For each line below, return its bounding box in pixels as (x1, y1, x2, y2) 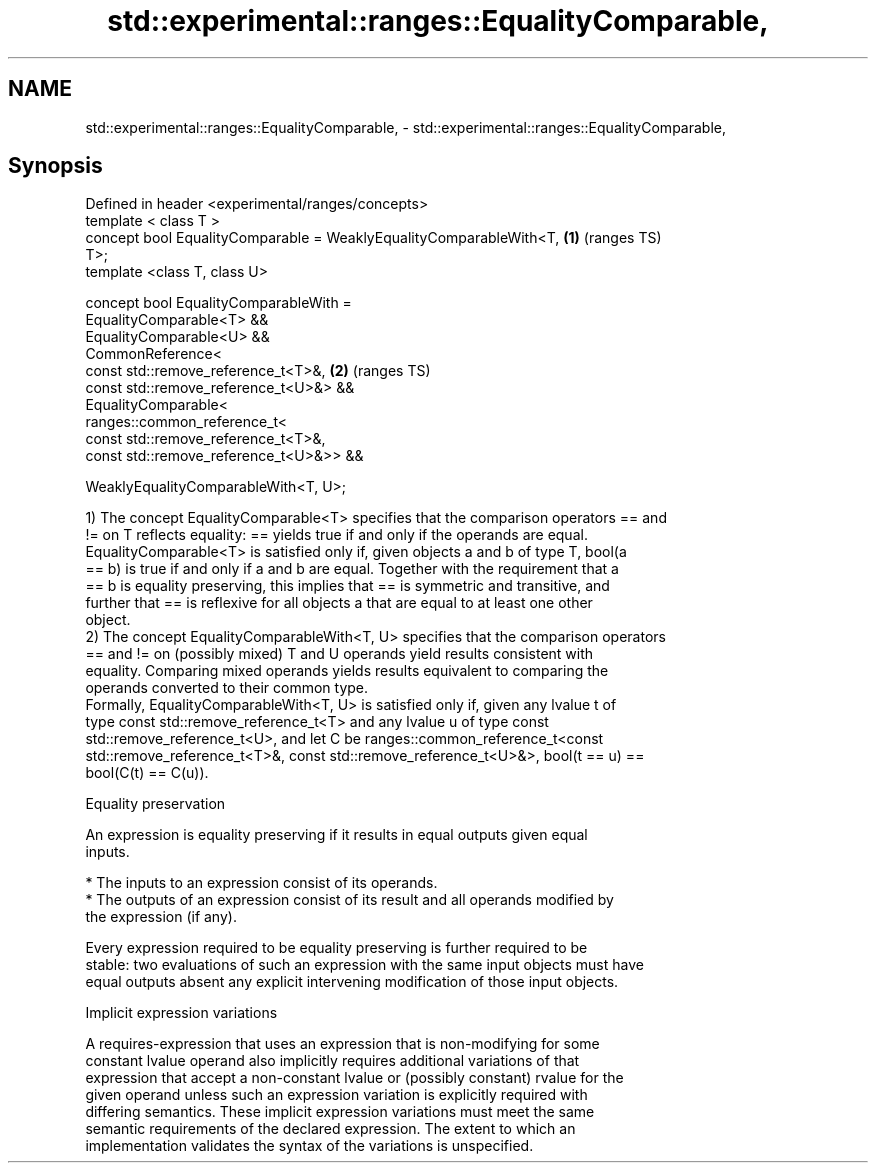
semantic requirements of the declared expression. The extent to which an (85, 1120, 576, 1138)
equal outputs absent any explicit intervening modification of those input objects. (85, 973, 619, 991)
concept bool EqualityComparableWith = (85, 294, 352, 312)
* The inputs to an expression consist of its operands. (85, 874, 438, 892)
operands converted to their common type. (85, 679, 369, 697)
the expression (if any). (85, 908, 237, 926)
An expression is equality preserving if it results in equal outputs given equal (85, 826, 588, 844)
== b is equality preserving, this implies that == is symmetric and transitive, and (85, 577, 610, 595)
